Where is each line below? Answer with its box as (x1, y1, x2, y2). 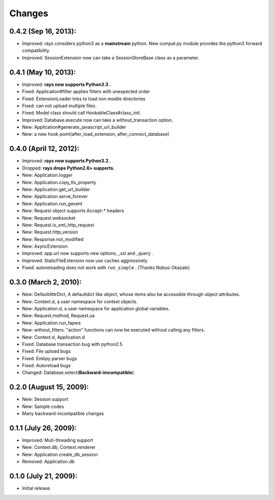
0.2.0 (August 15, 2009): (9, 383, 89, 392)
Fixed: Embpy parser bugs (22, 355, 77, 361)
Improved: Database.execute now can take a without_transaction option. (22, 117, 174, 123)
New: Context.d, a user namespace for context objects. (22, 298, 138, 305)
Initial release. (22, 485, 51, 491)
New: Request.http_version (22, 229, 78, 235)
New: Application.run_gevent (22, 200, 83, 207)
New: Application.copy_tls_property (22, 179, 96, 185)
